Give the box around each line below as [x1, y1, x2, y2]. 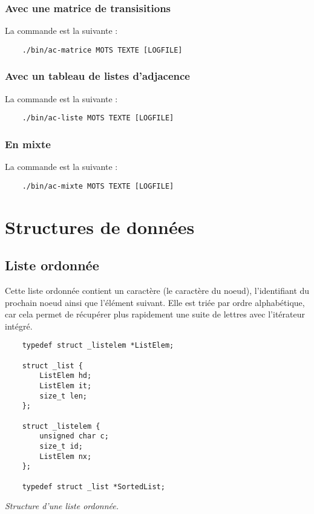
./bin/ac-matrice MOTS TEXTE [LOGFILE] [22, 45, 183, 54]
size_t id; [39, 441, 83, 451]
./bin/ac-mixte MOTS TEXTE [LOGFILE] [22, 181, 174, 190]
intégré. [5, 319, 33, 332]
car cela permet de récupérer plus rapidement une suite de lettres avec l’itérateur [5, 308, 305, 320]
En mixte [5, 136, 51, 151]
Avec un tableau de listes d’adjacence [5, 68, 190, 83]
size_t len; [39, 391, 88, 400]
